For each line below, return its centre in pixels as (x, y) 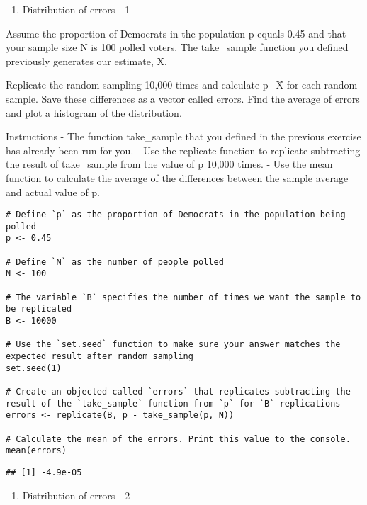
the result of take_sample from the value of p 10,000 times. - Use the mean (169, 164)
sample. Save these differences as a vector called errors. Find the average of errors (183, 98)
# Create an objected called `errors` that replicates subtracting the (178, 391)
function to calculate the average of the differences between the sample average (177, 177)
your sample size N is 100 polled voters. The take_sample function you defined (177, 47)
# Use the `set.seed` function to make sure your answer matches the (173, 345)
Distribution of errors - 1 (76, 9)
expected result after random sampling (100, 356)
